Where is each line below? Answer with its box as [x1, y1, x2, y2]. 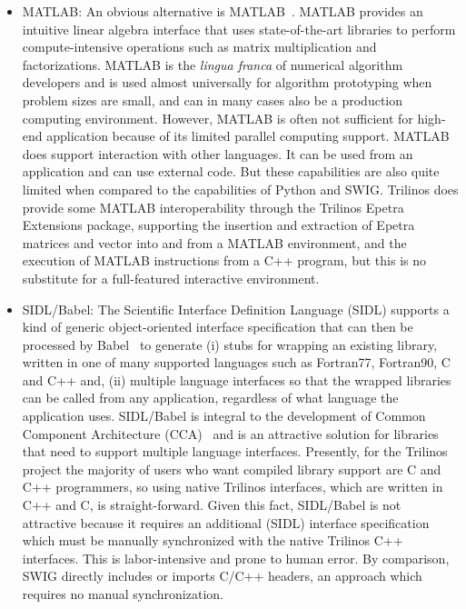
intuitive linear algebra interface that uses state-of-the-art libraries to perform [22, 19, 456, 38]
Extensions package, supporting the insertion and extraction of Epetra [22, 215, 415, 235]
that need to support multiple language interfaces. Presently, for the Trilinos [22, 442, 448, 461]
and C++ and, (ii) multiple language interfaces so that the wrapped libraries [22, 370, 451, 389]
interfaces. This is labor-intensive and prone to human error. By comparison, [22, 548, 450, 567]
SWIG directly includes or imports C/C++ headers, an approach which [22, 566, 422, 585]
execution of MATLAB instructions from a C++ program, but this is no [22, 251, 427, 270]
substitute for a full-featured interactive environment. [22, 268, 320, 287]
